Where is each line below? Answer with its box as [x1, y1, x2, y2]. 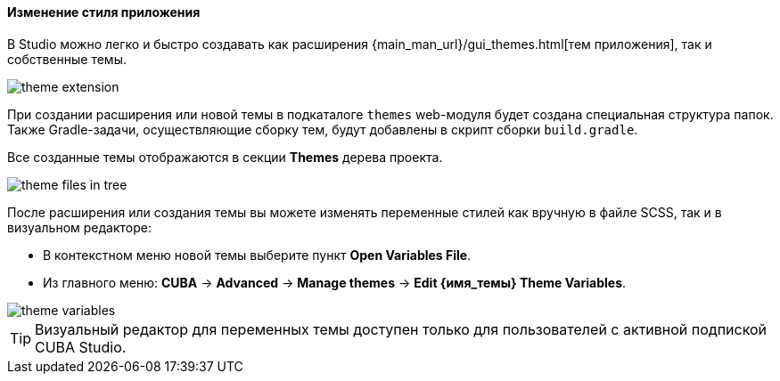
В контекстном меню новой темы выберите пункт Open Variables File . [43, 247, 472, 263]
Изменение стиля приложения [7, 4, 201, 20]
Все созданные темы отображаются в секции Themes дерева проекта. [7, 149, 443, 165]
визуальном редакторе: [7, 219, 152, 235]
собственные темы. [7, 51, 127, 67]
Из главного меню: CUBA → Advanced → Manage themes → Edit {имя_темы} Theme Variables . [43, 274, 627, 290]
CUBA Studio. [35, 337, 127, 356]
